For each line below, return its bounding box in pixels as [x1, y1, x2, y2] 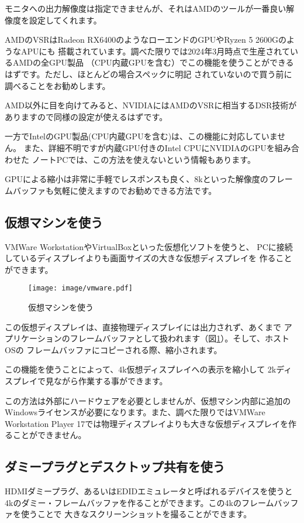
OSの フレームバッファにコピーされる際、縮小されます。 [5, 343, 222, 355]
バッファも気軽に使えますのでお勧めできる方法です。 [12, 184, 217, 196]
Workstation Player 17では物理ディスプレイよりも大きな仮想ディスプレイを [5, 417, 289, 429]
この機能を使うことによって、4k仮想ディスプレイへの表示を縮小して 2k [5, 363, 277, 375]
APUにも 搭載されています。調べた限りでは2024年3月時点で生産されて [20, 45, 290, 57]
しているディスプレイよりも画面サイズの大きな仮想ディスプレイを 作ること [5, 252, 292, 264]
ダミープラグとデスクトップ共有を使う [5, 457, 225, 476]
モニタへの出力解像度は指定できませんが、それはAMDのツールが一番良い [5, 2, 286, 14]
